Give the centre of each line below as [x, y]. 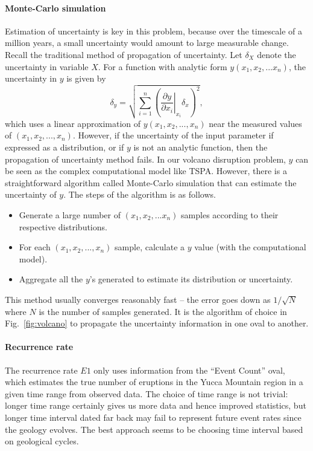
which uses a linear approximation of [73, 123]
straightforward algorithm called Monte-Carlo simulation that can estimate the [151, 182]
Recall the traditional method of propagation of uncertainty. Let [124, 54]
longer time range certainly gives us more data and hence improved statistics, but [156, 405]
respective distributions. [63, 226]
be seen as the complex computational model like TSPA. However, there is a [146, 171]
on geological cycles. [42, 441]
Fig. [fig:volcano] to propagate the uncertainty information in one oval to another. [157, 323]
